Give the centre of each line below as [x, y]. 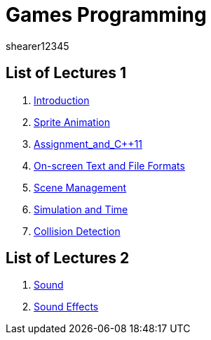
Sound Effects [66, 307]
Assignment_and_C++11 [88, 144]
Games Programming [106, 15]
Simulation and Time [81, 209]
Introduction [62, 100]
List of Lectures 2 [68, 258]
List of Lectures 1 [66, 73]
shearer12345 [38, 46]
